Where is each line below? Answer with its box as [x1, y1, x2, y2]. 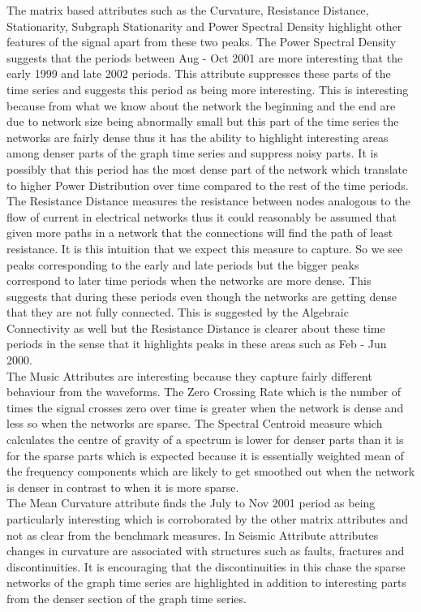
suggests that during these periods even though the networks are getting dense [6, 287, 397, 304]
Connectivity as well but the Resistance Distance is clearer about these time [6, 319, 385, 336]
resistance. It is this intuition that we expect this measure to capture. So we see [6, 239, 403, 256]
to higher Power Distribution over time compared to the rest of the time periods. [6, 176, 409, 193]
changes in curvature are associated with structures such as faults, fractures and [6, 542, 405, 559]
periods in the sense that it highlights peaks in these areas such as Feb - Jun [6, 335, 387, 352]
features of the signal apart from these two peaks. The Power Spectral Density [6, 33, 397, 50]
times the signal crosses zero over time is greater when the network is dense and [6, 399, 404, 416]
